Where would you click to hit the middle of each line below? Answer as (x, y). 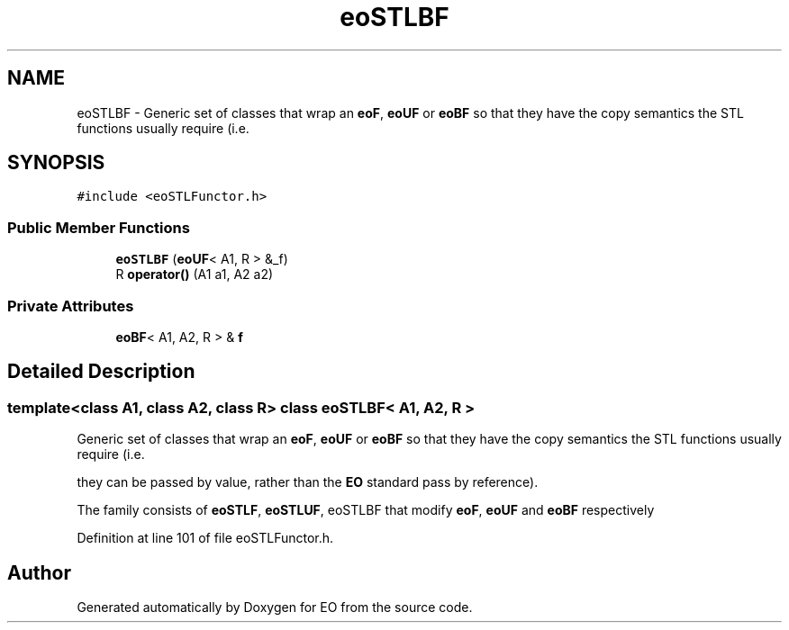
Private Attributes (71, 306)
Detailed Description (101, 372)
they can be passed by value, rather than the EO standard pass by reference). (308, 482)
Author (39, 572)
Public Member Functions (99, 227)
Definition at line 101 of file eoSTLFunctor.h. (205, 538)
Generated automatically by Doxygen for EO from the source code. (275, 607)
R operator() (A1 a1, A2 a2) (195, 274)
